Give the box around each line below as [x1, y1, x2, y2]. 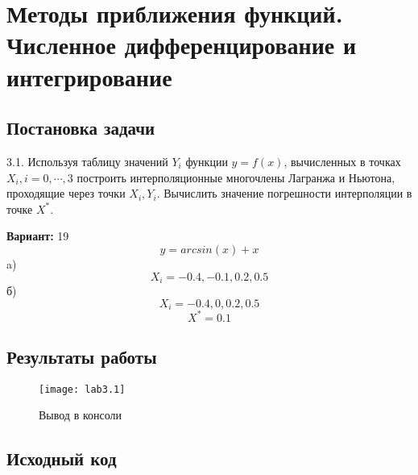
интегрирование [6, 60, 172, 93]
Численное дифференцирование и [6, 28, 357, 61]
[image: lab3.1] [39, 383, 126, 395]
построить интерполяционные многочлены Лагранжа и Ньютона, [77, 169, 395, 185]
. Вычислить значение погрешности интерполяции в [156, 185, 412, 202]
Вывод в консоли [39, 406, 122, 423]
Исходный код [6, 446, 117, 471]
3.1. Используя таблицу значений [6, 152, 168, 169]
